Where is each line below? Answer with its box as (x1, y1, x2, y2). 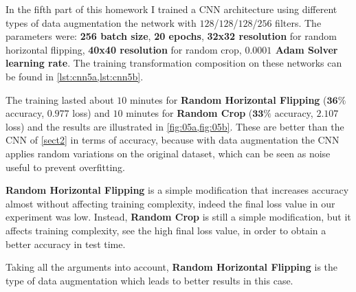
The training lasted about (5, 92, 114, 106)
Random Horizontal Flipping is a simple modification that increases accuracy (5, 183, 349, 197)
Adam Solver (275, 42, 338, 56)
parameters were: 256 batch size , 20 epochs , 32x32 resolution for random (5, 29, 337, 43)
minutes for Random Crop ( (126, 106, 253, 120)
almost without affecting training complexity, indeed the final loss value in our (5, 196, 335, 210)
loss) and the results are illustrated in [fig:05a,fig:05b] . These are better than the (5, 119, 344, 133)
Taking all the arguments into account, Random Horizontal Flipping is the (5, 260, 338, 274)
